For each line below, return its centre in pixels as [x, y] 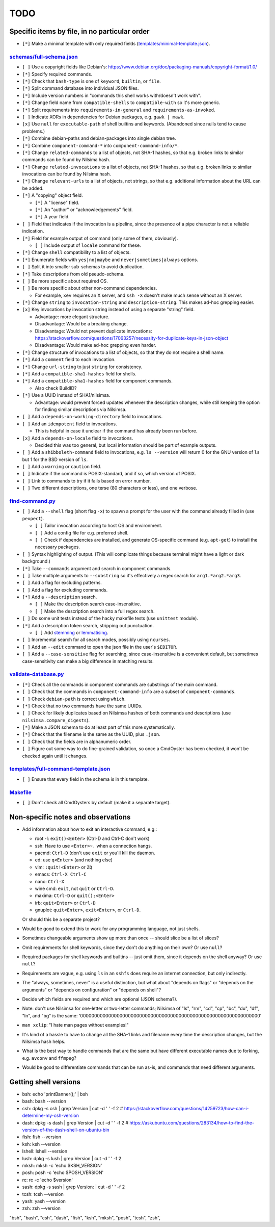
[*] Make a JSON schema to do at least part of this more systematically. [99, 727]
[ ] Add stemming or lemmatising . [72, 633]
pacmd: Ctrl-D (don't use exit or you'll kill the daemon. [95, 853]
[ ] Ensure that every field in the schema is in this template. [86, 779]
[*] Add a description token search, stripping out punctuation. [88, 625]
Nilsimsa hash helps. [44, 1041]
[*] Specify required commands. [57, 74]
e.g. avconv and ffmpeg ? [49, 1058]
